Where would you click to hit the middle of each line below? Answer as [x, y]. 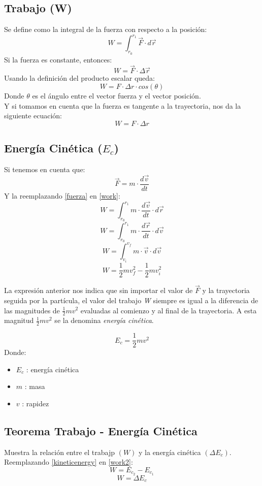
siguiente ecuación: [33, 116]
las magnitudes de [32, 310]
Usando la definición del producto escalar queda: [79, 78]
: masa [35, 386]
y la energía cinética [170, 452]
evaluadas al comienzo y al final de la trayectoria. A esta [169, 310]
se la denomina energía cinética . [104, 320]
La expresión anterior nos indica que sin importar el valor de [99, 290]
